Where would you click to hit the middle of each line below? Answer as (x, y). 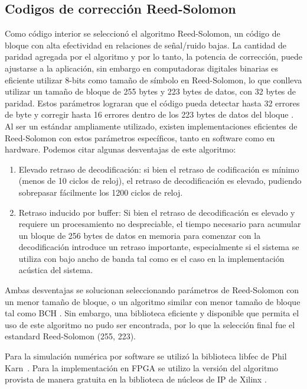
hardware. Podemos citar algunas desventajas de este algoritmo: (120, 149)
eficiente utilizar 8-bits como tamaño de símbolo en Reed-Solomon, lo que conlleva (153, 80)
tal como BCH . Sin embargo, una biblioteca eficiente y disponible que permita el (152, 313)
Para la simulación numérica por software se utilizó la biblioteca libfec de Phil (146, 356)
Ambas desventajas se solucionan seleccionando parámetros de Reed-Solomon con (152, 290)
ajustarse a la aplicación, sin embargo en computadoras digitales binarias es (142, 68)
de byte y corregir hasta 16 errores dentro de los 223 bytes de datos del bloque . (149, 114)
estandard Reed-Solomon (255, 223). (70, 336)
